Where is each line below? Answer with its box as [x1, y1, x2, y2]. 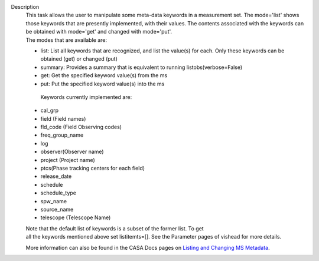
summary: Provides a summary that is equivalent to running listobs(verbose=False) [40, 64, 243, 71]
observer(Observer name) [40, 148, 104, 156]
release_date [40, 173, 72, 180]
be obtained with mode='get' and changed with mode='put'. [25, 28, 172, 35]
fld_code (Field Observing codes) [40, 124, 122, 131]
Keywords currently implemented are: [40, 93, 132, 100]
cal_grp [40, 107, 59, 114]
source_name [40, 206, 74, 213]
